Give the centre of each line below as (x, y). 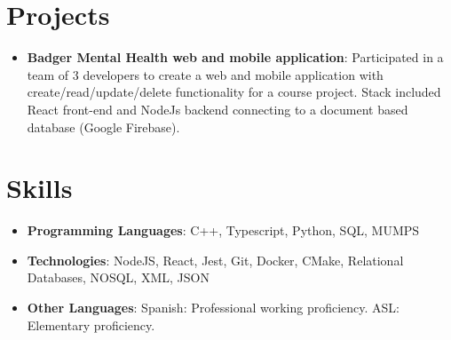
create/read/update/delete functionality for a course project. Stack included (234, 92)
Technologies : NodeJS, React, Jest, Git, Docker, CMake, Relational (215, 260)
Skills (40, 188)
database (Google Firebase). (103, 127)
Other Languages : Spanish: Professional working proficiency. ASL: (214, 307)
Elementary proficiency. (91, 324)
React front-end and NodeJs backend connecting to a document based (218, 109)
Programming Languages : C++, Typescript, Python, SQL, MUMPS (223, 230)
